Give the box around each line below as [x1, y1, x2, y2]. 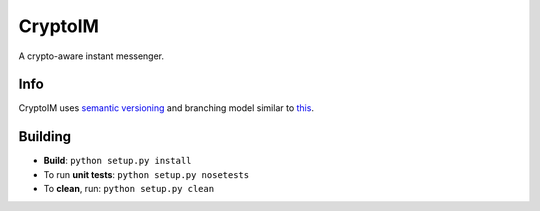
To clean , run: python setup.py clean [43, 183, 215, 195]
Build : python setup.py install [43, 155, 192, 167]
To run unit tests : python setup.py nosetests [43, 168, 250, 180]
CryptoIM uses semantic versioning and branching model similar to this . [18, 102, 315, 114]
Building [18, 128, 72, 145]
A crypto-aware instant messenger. [18, 50, 165, 62]
